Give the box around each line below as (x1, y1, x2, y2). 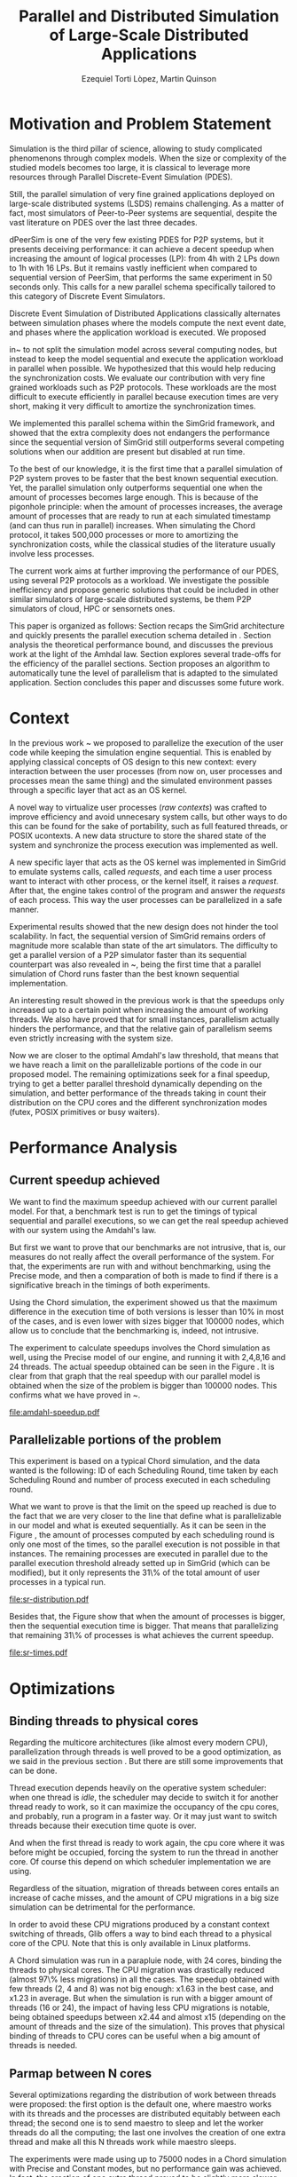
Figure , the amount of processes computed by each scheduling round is (9, 1530, 275, 1540)
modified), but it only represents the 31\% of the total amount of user (9, 1567, 261, 1578)
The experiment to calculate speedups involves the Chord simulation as (9, 1342, 270, 1353)
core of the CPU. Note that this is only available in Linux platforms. (9, 1938, 251, 1949)
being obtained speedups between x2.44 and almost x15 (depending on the (9, 2012, 286, 2023)
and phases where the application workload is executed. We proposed (9, 327, 267, 337)
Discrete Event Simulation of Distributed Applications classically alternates (9, 308, 281, 319)
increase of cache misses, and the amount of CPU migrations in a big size (9, 1893, 279, 1904)
